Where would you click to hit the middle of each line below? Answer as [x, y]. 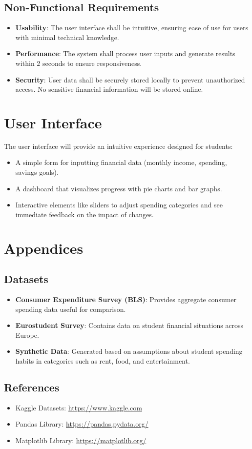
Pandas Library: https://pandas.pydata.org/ [82, 424]
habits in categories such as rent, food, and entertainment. [103, 361]
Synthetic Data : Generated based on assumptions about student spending [129, 351]
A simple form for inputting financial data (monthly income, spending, [121, 162]
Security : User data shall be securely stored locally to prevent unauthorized [130, 79]
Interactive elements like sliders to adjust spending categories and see [119, 205]
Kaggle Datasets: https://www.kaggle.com [79, 407]
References [32, 387]
